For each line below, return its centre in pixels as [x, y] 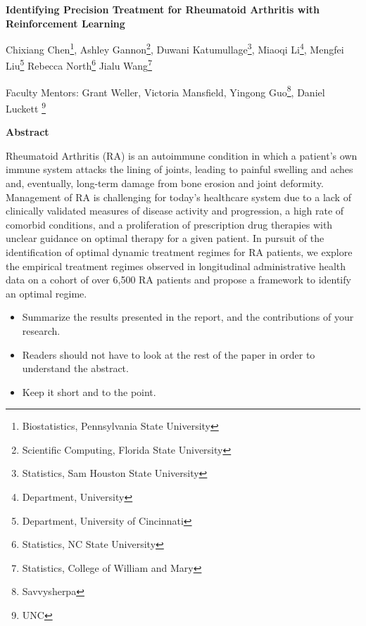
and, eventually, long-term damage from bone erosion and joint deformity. [165, 183]
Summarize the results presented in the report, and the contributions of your [188, 317]
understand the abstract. [75, 368]
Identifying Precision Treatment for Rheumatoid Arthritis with [163, 9]
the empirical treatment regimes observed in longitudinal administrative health [176, 266]
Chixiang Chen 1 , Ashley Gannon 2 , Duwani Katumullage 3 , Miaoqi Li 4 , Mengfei [175, 48]
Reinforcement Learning [65, 23]
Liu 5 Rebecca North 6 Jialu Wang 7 [79, 65]
